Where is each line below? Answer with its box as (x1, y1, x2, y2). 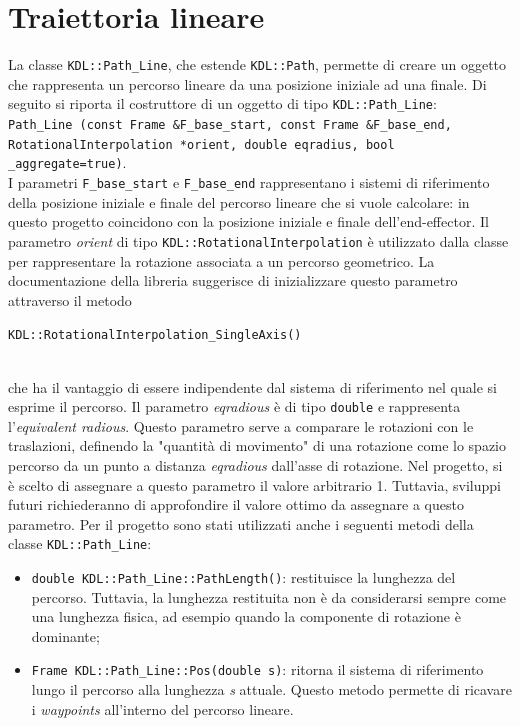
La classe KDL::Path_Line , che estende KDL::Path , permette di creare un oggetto (8, 54, 507, 75)
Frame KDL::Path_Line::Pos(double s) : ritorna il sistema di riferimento (31, 659, 484, 680)
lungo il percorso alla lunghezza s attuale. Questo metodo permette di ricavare (31, 679, 512, 700)
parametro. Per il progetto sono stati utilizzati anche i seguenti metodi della (8, 513, 474, 534)
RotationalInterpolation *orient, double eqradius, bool (8, 137, 395, 152)
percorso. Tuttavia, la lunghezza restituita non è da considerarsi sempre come (31, 586, 507, 607)
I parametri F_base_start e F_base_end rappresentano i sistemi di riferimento (8, 172, 490, 192)
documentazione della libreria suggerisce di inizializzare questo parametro (8, 270, 458, 291)
